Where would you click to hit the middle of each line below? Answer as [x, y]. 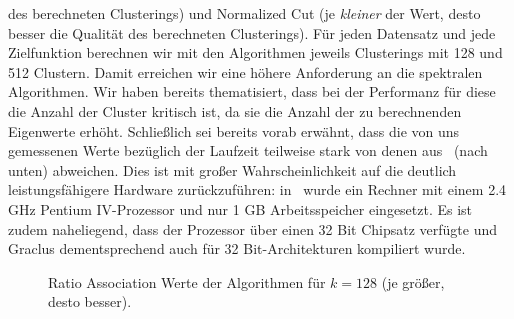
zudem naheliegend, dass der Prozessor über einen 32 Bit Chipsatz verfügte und [253, 228]
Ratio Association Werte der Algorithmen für [187, 281]
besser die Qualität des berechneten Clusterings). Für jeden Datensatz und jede [252, 32]
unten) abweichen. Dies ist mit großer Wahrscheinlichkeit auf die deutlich [232, 169]
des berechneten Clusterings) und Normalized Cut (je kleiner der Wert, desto [244, 13]
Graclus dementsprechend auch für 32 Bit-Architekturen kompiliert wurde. [237, 248]
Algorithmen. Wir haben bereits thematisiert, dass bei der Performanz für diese [252, 91]
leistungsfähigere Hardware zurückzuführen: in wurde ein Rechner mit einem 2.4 [257, 189]
